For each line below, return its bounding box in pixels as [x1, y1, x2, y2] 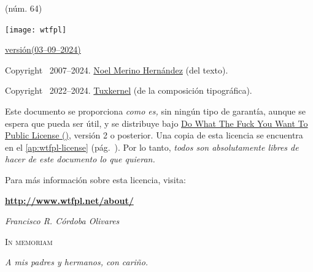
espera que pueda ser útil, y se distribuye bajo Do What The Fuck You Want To [5, 116, 308, 129]
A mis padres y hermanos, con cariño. [5, 255, 149, 268]
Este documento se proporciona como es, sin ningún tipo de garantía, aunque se [5, 105, 306, 118]
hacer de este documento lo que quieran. [5, 153, 155, 165]
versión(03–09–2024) [5, 43, 81, 56]
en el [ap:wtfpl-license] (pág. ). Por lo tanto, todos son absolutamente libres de [5, 140, 299, 153]
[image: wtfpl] [5, 25, 67, 34]
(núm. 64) [5, 2, 42, 14]
